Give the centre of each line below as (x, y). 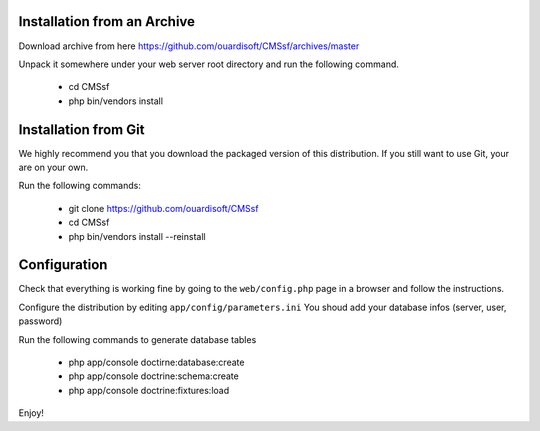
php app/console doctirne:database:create (156, 362)
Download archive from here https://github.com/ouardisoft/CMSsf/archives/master (189, 46)
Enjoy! (31, 413)
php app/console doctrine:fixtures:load (149, 390)
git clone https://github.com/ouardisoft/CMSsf (163, 208)
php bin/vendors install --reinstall (137, 236)
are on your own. (53, 167)
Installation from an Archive (106, 21)
